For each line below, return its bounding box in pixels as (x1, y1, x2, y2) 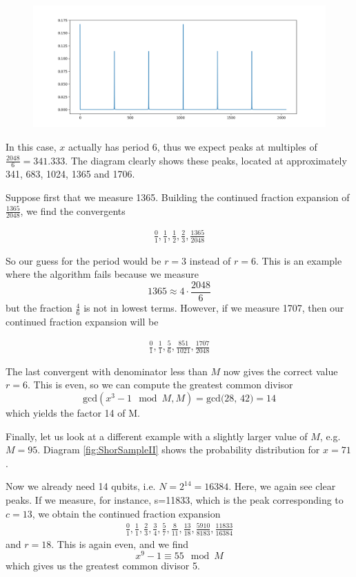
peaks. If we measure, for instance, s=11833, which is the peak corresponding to (6, 493, 344, 507)
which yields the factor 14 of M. (6, 406, 140, 420)
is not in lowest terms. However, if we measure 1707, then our (83, 301, 344, 315)
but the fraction (6, 301, 72, 315)
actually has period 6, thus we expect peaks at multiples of (68, 139, 317, 153)
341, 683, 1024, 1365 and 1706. (6, 167, 135, 181)
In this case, (6, 139, 57, 153)
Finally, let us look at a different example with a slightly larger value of (6, 428, 308, 443)
